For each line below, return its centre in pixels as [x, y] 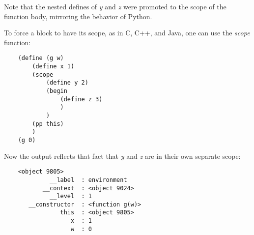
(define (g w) [41, 58]
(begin [56, 91]
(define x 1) [53, 67]
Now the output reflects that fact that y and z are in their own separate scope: [122, 156]
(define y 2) [67, 83]
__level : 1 [71, 196]
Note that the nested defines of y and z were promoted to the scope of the [115, 6]
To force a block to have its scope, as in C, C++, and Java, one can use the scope [127, 33]
